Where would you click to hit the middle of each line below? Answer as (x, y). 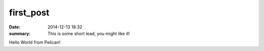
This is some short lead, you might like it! (89, 33)
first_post (29, 13)
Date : (15, 27)
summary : (20, 33)
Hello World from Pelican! (35, 42)
